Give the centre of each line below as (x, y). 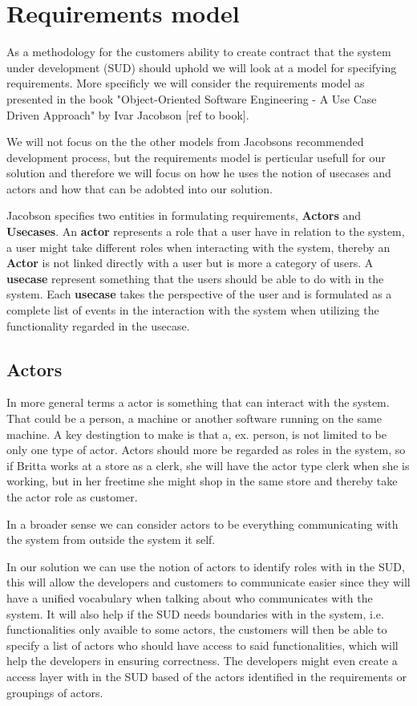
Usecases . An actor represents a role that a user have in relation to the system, (206, 231)
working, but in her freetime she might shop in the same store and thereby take (202, 481)
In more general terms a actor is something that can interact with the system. (198, 402)
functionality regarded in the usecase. (98, 325)
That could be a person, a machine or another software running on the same (194, 418)
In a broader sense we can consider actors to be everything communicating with (202, 523)
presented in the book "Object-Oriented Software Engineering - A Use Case (192, 98)
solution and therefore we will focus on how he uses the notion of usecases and (199, 173)
